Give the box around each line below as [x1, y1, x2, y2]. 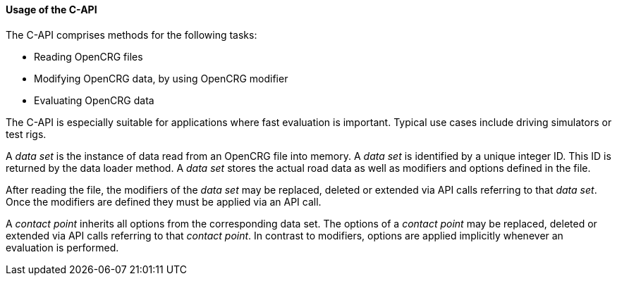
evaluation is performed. [6, 241, 119, 254]
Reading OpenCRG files [34, 50, 143, 63]
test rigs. [6, 127, 47, 140]
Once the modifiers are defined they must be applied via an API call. [6, 195, 322, 208]
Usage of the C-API [6, 4, 97, 15]
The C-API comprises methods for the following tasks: [6, 28, 257, 41]
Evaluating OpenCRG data [34, 94, 154, 106]
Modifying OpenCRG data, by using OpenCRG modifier [34, 72, 288, 85]
